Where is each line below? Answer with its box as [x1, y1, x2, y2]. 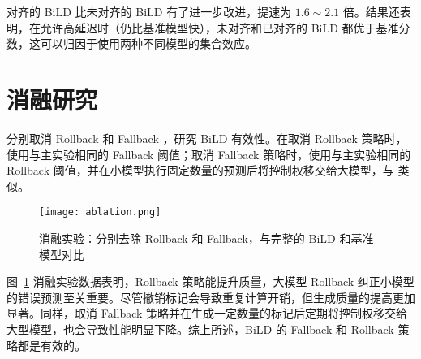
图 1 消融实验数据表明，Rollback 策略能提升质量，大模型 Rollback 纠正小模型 [6, 273, 415, 290]
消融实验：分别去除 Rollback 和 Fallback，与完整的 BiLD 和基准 [39, 229, 374, 246]
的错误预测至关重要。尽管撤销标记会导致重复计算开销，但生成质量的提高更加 [6, 288, 415, 305]
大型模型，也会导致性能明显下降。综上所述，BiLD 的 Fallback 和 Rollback [6, 320, 394, 337]
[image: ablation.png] [39, 206, 161, 218]
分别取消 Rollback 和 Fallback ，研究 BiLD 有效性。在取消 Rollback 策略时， [6, 129, 407, 146]
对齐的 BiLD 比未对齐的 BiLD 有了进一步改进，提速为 [6, 3, 292, 19]
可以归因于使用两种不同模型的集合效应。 [40, 35, 256, 52]
